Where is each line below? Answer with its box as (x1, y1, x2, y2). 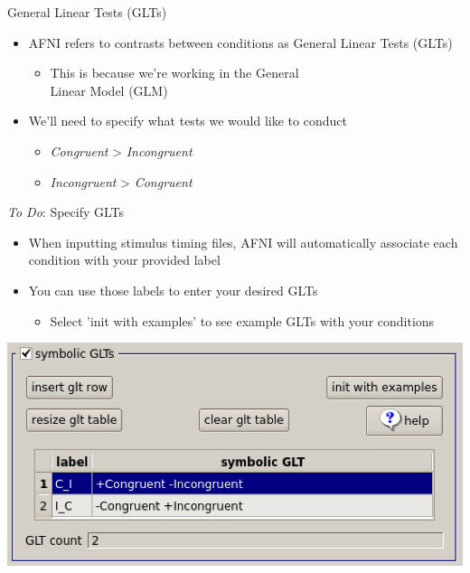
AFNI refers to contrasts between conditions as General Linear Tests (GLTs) (28, 33, 453, 52)
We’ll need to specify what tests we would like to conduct (28, 111, 347, 130)
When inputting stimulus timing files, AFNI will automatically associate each (28, 232, 458, 251)
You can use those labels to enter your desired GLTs (28, 280, 318, 299)
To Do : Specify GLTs (7, 202, 125, 221)
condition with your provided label (28, 250, 221, 269)
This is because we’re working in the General (50, 63, 299, 82)
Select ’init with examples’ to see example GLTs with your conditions (50, 311, 435, 330)
